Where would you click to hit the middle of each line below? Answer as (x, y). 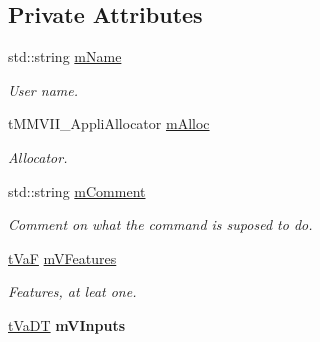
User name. (43, 89)
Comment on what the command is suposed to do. (160, 224)
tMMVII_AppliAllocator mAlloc (109, 123)
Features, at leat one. (72, 291)
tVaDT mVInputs (67, 324)
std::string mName (65, 56)
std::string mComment (77, 190)
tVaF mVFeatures (62, 257)
